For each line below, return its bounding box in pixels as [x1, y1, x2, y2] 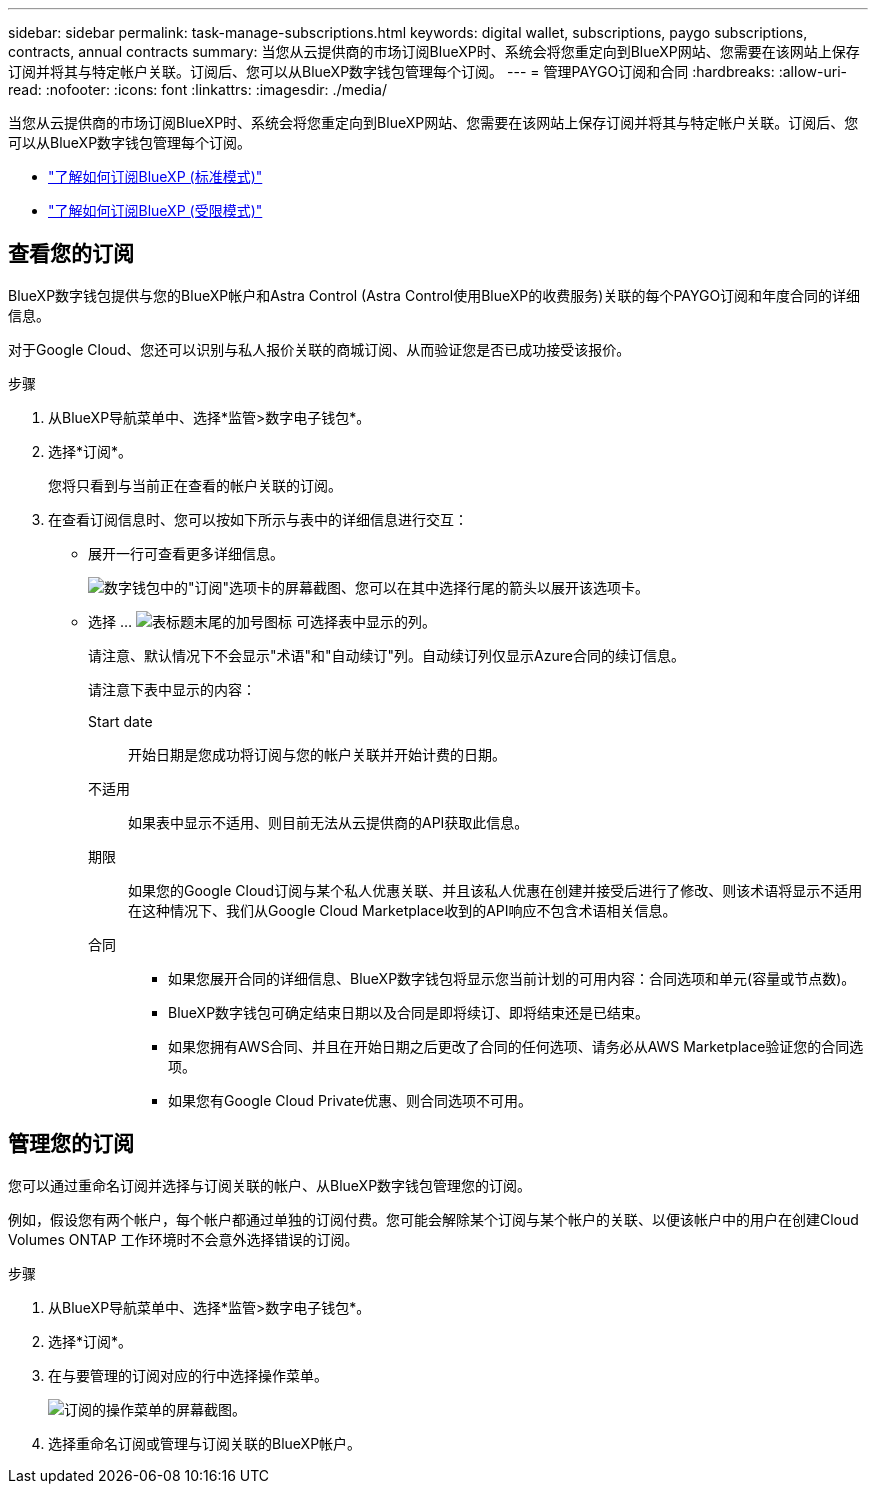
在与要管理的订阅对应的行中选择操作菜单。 [48, 1366, 328, 1384]
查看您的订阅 [8, 241, 134, 267]
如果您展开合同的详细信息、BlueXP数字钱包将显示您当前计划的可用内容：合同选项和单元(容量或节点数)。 [168, 969, 856, 987]
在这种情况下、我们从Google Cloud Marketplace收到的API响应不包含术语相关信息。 [128, 901, 677, 919]
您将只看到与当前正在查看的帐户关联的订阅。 [48, 476, 342, 494]
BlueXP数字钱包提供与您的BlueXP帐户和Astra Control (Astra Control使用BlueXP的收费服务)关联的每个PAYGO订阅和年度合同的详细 [8, 286, 861, 304]
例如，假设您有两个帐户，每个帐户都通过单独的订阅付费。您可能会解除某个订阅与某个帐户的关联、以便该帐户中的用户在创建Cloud [8, 1210, 859, 1228]
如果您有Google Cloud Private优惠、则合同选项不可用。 [168, 1091, 533, 1109]
